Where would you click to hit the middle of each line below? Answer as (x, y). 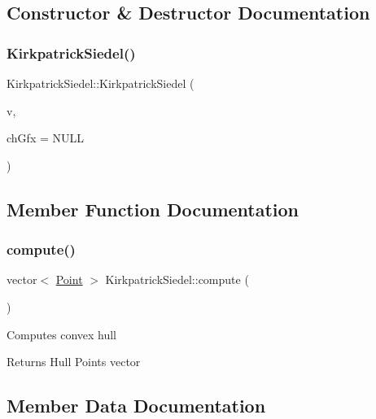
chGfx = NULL (45, 138)
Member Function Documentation (153, 209)
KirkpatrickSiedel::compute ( (177, 279)
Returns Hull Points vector (74, 362)
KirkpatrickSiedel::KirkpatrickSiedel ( (101, 83)
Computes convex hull (62, 334)
